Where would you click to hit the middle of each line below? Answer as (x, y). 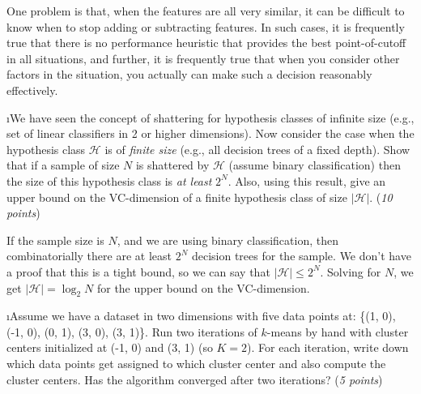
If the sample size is (55, 240)
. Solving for (351, 271)
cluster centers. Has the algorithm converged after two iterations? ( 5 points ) (195, 379)
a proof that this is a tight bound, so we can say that (138, 271)
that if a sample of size (63, 165)
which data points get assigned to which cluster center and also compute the (196, 364)
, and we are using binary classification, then (228, 240)
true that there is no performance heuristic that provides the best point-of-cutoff (206, 43)
